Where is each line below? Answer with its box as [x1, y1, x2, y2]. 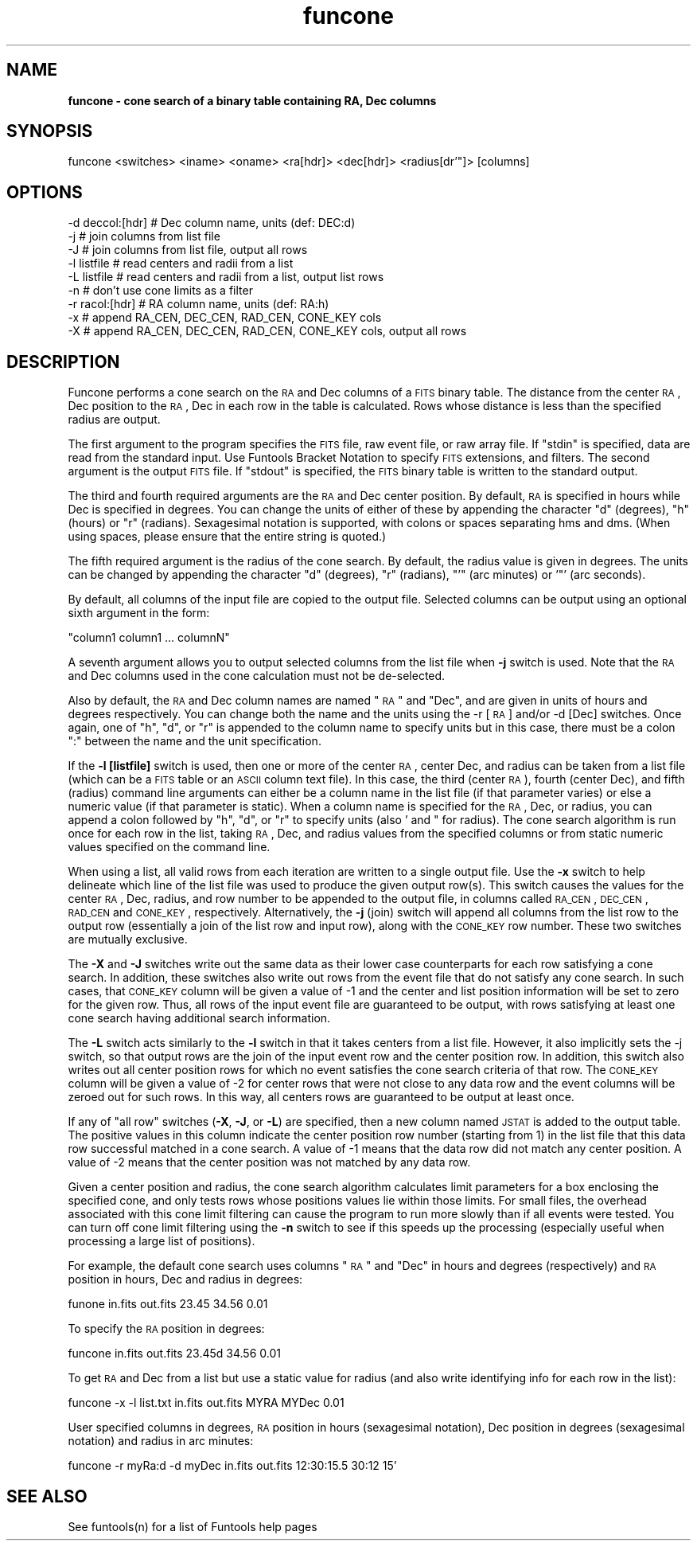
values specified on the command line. [68, 840, 271, 854]
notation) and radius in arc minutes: [68, 1434, 254, 1448]
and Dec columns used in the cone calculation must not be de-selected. [68, 669, 446, 683]
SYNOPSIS [6, 121, 93, 142]
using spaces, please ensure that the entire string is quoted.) [68, 529, 387, 544]
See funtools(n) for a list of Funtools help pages [68, 1519, 317, 1533]
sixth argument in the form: [68, 606, 210, 620]
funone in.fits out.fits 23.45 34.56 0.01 [68, 1297, 268, 1311]
